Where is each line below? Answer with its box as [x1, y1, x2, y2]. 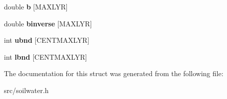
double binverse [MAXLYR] [4, 18, 92, 28]
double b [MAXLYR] [4, 1, 68, 11]
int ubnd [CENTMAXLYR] [4, 35, 90, 45]
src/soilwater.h [4, 85, 49, 95]
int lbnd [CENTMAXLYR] [4, 51, 87, 62]
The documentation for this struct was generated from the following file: [4, 68, 224, 79]
